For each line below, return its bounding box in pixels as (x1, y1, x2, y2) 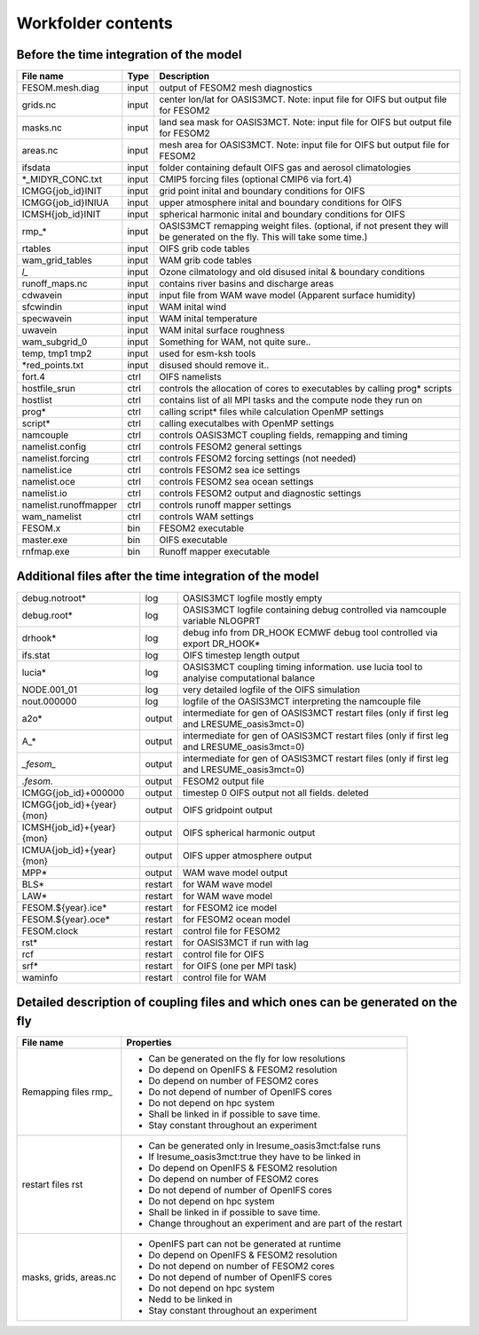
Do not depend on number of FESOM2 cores (148, 1260, 335, 1272)
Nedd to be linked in (148, 1292, 232, 1305)
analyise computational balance (182, 671, 315, 683)
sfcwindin (21, 301, 63, 313)
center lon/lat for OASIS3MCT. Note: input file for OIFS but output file (159, 93, 447, 106)
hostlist (21, 394, 52, 407)
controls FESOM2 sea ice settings (159, 464, 301, 477)
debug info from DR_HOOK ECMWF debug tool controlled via (182, 626, 438, 638)
